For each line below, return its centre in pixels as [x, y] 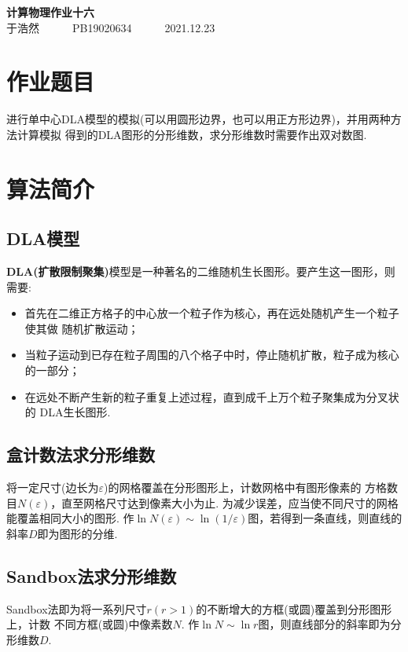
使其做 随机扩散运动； [82, 328]
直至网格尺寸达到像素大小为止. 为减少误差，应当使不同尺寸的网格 [230, 502]
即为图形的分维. [77, 533]
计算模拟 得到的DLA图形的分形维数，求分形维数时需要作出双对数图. [192, 134]
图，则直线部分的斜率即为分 [330, 624]
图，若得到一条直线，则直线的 [325, 518]
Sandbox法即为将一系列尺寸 [77, 608]
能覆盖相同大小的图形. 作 [70, 518]
